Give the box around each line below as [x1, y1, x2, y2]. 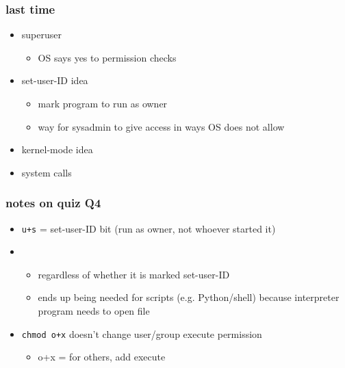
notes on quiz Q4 [5, 194, 101, 211]
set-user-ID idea [21, 73, 88, 88]
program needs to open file [38, 304, 150, 318]
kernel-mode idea [21, 142, 93, 157]
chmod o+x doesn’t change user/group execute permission [21, 326, 262, 341]
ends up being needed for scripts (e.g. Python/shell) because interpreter [38, 290, 340, 304]
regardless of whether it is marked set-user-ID [38, 267, 230, 281]
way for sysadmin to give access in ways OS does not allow [38, 119, 285, 133]
